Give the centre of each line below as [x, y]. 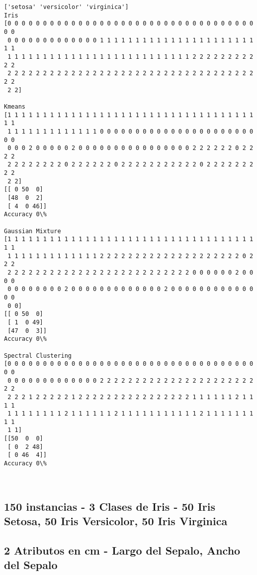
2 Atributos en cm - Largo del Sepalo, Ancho [122, 550]
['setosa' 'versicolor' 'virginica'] [66, 7]
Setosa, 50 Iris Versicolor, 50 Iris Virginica [116, 521]
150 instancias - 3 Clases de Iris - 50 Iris [110, 506]
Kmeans [15, 106]
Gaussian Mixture [33, 231]
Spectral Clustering [38, 356]
